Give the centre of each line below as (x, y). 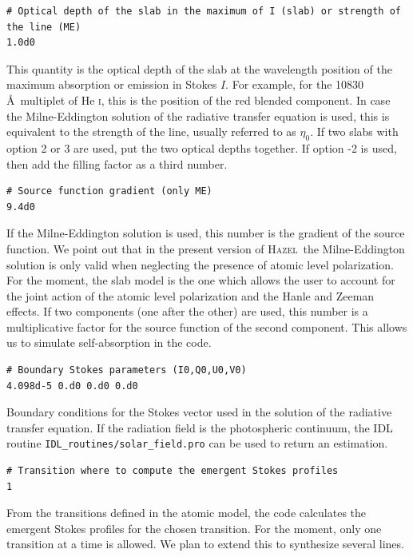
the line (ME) (44, 27)
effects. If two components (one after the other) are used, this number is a (187, 311)
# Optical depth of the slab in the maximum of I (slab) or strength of (204, 11)
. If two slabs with (354, 131)
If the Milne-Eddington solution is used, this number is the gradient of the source (206, 233)
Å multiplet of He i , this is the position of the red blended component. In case (199, 99)
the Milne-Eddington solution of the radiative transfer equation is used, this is (198, 115)
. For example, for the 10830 (295, 84)
